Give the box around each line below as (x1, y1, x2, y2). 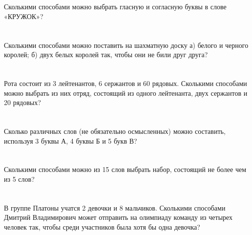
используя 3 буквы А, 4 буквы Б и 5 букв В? (4, 135, 137, 146)
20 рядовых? (4, 97, 41, 107)
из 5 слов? (4, 173, 35, 184)
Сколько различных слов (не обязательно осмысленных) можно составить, (4, 126, 226, 136)
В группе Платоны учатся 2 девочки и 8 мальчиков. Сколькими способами (4, 202, 226, 213)
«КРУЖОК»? (4, 11, 43, 21)
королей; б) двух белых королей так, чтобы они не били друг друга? (4, 49, 208, 60)
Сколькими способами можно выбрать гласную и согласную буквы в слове (4, 1, 227, 12)
